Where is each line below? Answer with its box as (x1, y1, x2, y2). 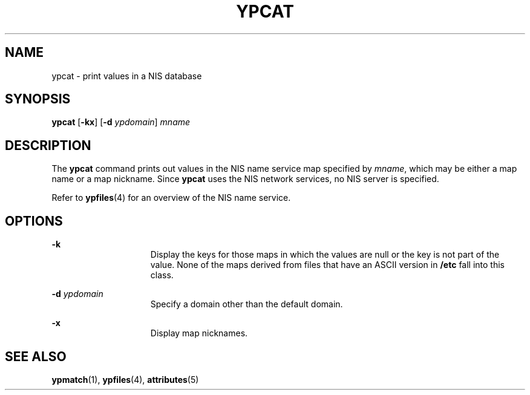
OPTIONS (5, 213, 63, 229)
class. (150, 270, 174, 281)
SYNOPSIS (5, 91, 71, 107)
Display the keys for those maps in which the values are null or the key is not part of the (150, 249, 500, 260)
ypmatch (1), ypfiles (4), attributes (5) (51, 374, 199, 385)
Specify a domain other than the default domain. (150, 299, 343, 310)
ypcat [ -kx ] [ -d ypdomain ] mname (51, 117, 191, 128)
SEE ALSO (5, 348, 67, 364)
